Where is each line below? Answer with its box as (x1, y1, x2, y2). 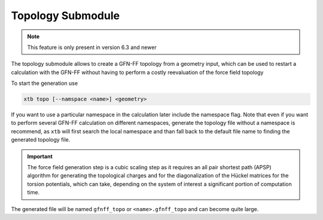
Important (27, 152, 53, 160)
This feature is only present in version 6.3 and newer (27, 44, 157, 51)
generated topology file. (11, 136, 71, 143)
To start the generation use (11, 80, 78, 87)
